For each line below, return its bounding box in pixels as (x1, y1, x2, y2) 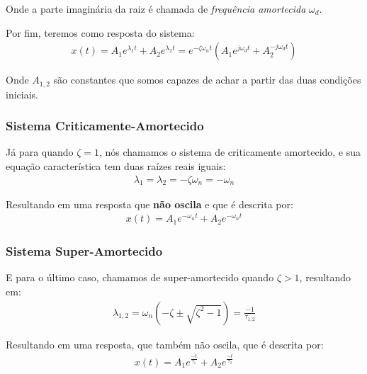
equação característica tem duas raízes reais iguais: (6, 159, 226, 174)
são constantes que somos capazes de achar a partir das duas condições (53, 72, 361, 87)
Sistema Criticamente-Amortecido (6, 117, 204, 135)
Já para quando (6, 144, 74, 159)
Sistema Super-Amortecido (6, 242, 163, 260)
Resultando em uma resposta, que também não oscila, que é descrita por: (6, 336, 324, 351)
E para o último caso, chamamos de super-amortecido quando (6, 270, 274, 285)
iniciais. (6, 86, 38, 101)
